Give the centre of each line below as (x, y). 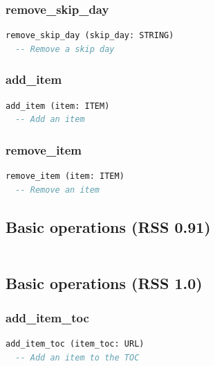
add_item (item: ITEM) (58, 106)
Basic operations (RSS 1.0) (104, 283)
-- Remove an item (58, 190)
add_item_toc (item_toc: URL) (75, 343)
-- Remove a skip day (65, 49)
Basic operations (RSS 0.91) (108, 226)
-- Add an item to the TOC (77, 357)
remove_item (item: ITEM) (65, 176)
